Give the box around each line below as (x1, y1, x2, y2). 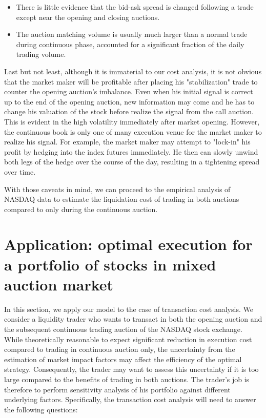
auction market (4, 274, 114, 295)
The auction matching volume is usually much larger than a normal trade (16, 29, 248, 39)
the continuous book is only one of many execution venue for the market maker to (4, 126, 262, 137)
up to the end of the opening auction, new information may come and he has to (4, 96, 255, 107)
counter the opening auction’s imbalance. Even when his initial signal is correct (4, 86, 253, 97)
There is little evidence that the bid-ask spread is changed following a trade (16, 2, 254, 12)
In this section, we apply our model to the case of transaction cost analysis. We (4, 303, 253, 314)
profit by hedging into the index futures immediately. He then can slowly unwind (4, 146, 258, 157)
